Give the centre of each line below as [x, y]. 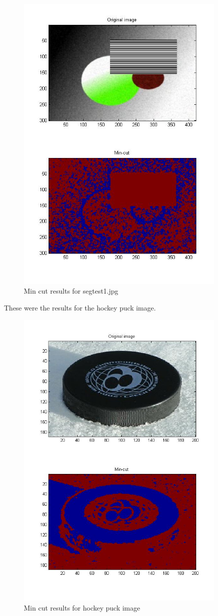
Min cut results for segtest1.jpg [71, 291]
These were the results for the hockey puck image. [80, 308]
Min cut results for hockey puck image [82, 607]
